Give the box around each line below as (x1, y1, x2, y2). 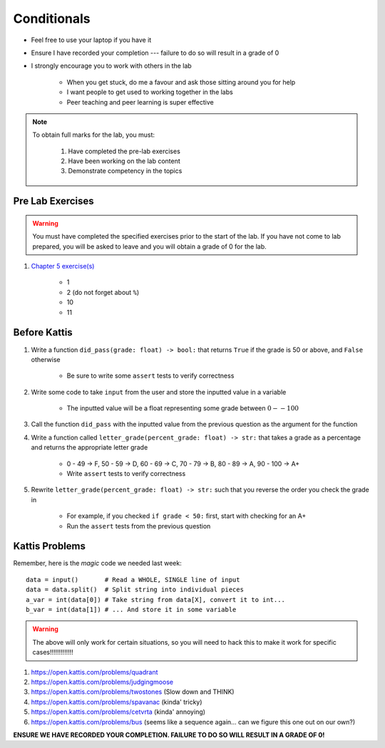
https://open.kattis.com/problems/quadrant (31, 668, 158, 676)
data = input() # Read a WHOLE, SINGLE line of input (26, 576, 240, 583)
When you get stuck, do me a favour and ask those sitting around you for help (66, 78, 296, 86)
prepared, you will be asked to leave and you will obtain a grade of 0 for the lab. (32, 242, 267, 251)
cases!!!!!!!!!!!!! (32, 648, 74, 657)
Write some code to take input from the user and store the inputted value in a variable (31, 388, 287, 396)
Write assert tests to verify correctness (66, 469, 186, 478)
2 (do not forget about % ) (66, 288, 140, 296)
